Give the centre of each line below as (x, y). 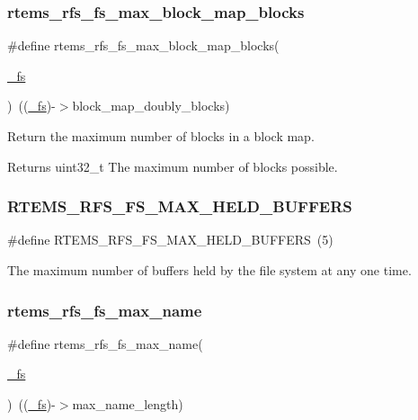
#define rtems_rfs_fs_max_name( (105, 343)
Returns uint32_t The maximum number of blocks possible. (173, 166)
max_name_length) (128, 404)
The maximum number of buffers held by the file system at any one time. (209, 270)
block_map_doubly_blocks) (151, 106)
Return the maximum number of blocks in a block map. (161, 136)
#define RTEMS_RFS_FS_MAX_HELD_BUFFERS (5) (170, 240)
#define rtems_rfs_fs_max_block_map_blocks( (143, 45)
